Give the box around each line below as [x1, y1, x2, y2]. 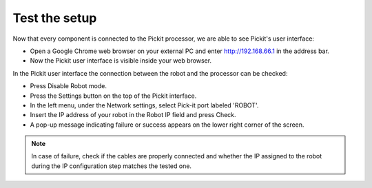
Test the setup [12, 10, 97, 25]
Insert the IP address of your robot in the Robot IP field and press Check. [30, 111, 237, 119]
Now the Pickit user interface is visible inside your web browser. [30, 56, 212, 65]
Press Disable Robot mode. [30, 82, 107, 90]
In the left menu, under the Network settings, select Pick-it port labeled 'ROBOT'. [30, 101, 259, 109]
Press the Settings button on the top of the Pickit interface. [30, 92, 197, 100]
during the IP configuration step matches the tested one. [31, 162, 192, 170]
